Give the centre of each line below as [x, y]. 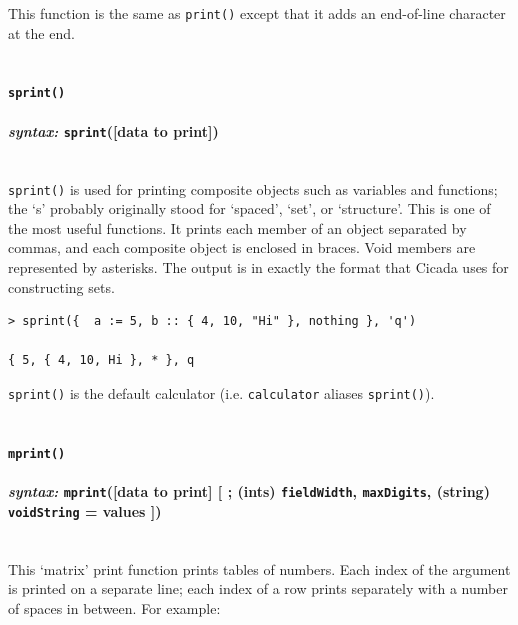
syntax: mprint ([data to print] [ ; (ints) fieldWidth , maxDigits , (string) [249, 491]
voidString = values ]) [85, 510]
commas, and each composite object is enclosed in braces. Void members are [242, 247]
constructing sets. [61, 286]
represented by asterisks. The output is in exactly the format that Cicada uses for [258, 266]
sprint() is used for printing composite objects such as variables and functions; [253, 188]
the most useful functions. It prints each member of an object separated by [237, 227]
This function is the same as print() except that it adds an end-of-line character [257, 13]
